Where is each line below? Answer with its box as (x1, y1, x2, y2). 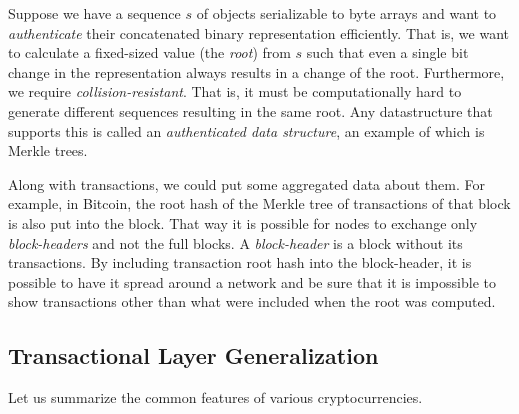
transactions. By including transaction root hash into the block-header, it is (8, 252, 472, 273)
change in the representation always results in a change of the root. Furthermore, (8, 61, 505, 82)
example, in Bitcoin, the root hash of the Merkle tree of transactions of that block (8, 193, 511, 214)
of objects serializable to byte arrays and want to (196, 3, 497, 23)
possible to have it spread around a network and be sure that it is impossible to (8, 271, 496, 292)
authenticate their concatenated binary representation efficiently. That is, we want (8, 22, 509, 43)
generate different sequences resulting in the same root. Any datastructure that (8, 100, 493, 121)
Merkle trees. (8, 140, 88, 161)
